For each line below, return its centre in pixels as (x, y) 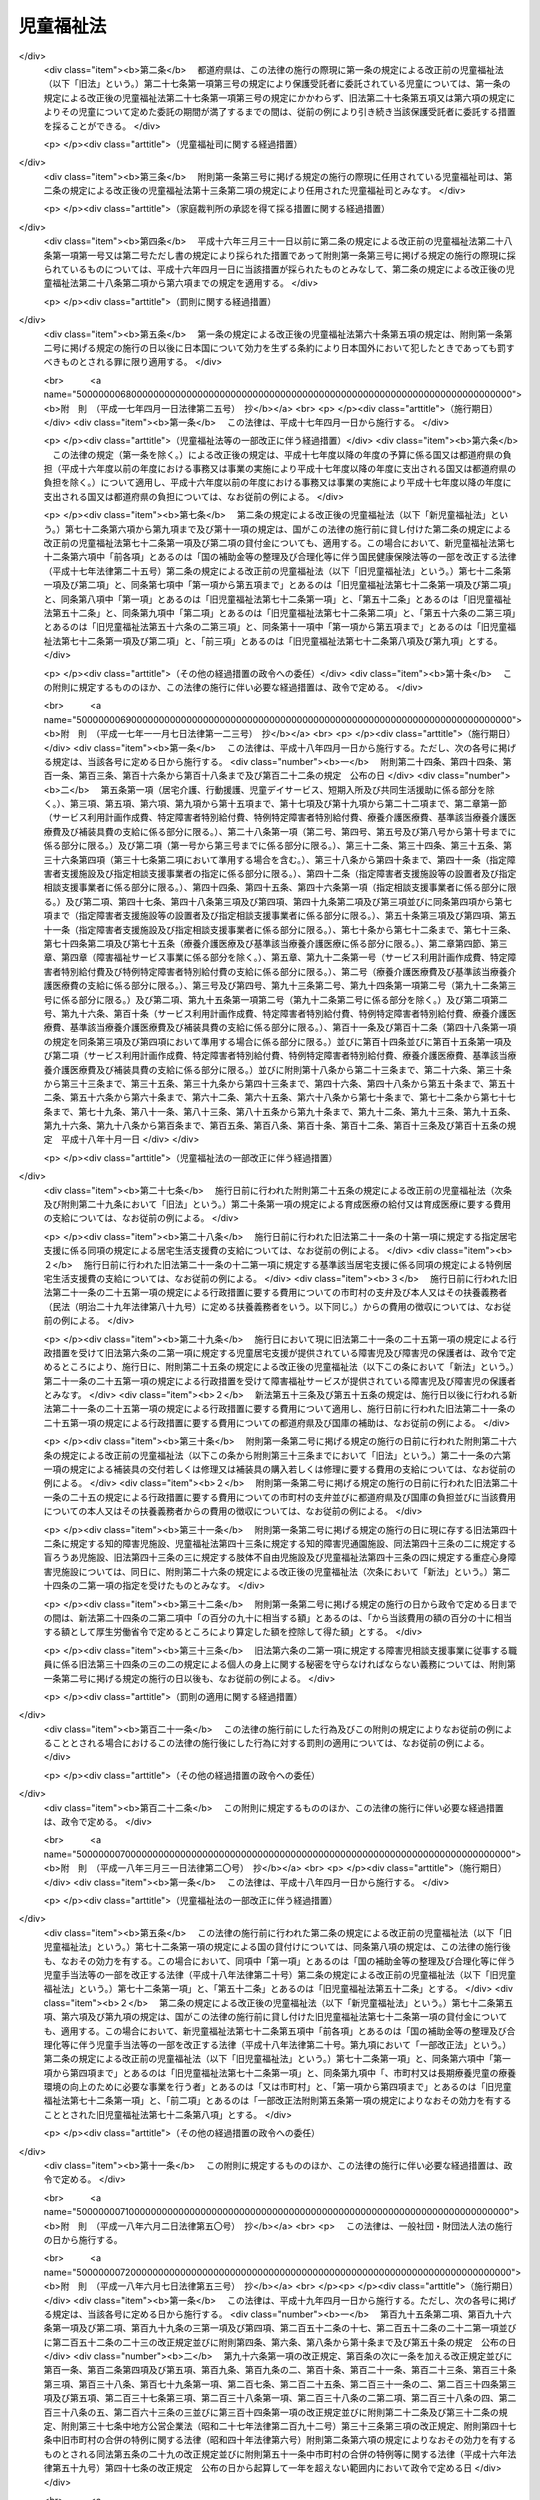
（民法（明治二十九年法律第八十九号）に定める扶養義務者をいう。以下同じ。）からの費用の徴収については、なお (273, 1306)
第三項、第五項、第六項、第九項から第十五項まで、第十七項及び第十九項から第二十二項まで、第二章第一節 (288, 804)
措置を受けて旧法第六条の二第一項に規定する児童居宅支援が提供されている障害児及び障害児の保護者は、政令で (279, 1352)
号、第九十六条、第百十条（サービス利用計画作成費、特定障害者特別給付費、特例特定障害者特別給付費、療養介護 (275, 1013)
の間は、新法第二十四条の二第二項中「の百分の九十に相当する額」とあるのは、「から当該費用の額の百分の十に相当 (277, 1617)
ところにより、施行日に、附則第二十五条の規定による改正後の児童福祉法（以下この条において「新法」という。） (287, 1367)
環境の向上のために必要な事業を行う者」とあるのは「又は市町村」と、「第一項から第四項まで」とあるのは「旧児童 (277, 2087)
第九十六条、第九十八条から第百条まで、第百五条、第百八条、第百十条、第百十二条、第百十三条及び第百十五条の (275, 1126)
